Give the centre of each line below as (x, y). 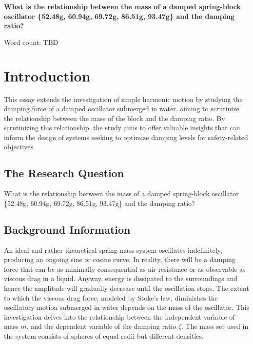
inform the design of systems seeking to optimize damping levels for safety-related (126, 137)
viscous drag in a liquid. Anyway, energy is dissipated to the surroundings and (121, 278)
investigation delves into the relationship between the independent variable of (119, 316)
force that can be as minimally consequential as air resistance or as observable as (125, 269)
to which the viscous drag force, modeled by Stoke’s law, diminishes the (111, 297)
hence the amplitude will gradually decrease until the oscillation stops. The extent (126, 288)
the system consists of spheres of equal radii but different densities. (104, 336)
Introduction (47, 75)
